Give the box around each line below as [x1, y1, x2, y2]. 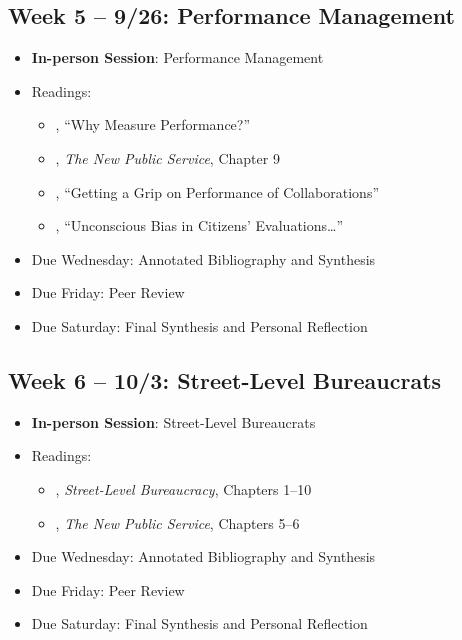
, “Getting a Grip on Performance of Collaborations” [55, 181, 380, 202]
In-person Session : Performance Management [31, 47, 324, 68]
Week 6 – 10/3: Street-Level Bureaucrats [8, 364, 442, 395]
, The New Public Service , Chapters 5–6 [55, 512, 300, 533]
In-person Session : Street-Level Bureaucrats [31, 411, 316, 432]
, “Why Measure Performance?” [55, 114, 251, 135]
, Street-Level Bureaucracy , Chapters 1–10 [55, 478, 312, 499]
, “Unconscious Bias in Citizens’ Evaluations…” [55, 215, 344, 236]
